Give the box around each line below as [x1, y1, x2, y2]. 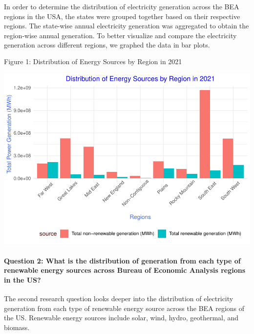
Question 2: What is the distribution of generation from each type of [4, 255, 241, 265]
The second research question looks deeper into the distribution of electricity [4, 293, 233, 304]
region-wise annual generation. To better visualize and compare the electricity [4, 30, 237, 40]
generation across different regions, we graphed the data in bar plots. [4, 40, 210, 50]
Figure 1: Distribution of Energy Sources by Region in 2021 [4, 56, 182, 66]
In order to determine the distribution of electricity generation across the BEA [4, 1, 239, 11]
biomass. [4, 322, 30, 332]
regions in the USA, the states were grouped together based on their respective [4, 11, 240, 21]
